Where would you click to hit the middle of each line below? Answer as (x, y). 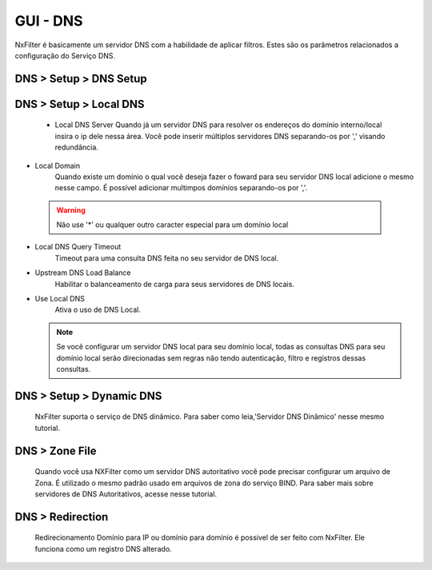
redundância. (77, 147)
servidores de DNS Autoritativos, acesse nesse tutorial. (126, 494)
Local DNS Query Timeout (78, 247)
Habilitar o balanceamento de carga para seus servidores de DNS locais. (175, 284)
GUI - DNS (49, 21)
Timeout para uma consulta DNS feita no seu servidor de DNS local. (167, 258)
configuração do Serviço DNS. (65, 55)
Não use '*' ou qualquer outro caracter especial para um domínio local (172, 225)
